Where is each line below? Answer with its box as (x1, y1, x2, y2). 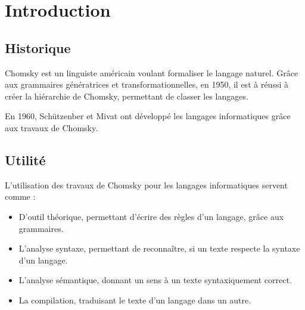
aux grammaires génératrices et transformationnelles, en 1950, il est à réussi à (5, 78, 288, 91)
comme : (5, 190, 36, 203)
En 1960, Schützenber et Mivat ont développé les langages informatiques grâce (5, 110, 291, 122)
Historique (5, 38, 71, 57)
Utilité (5, 150, 46, 169)
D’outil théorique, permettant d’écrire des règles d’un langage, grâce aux (18, 210, 284, 222)
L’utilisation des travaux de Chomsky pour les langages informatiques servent (5, 178, 288, 191)
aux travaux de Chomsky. (5, 121, 98, 134)
